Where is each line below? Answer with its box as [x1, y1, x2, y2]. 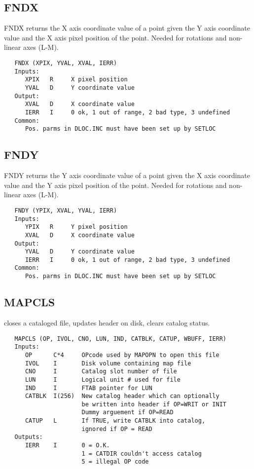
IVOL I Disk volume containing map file [25, 360, 191, 367]
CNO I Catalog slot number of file [25, 368, 177, 375]
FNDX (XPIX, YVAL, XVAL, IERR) [14, 59, 117, 67]
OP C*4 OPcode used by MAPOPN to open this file [25, 351, 219, 359]
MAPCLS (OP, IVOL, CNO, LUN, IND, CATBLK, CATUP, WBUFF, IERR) [14, 335, 227, 342]
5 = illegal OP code [81, 458, 149, 466]
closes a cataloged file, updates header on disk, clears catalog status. [4, 317, 210, 327]
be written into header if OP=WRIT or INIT [81, 400, 227, 408]
